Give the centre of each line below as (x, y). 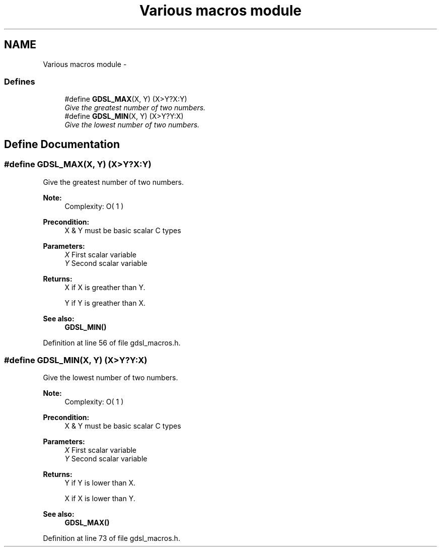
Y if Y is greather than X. (105, 303)
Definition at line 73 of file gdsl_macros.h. (112, 538)
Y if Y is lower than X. (100, 483)
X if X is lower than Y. (100, 499)
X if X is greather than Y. (105, 287)
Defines (20, 81)
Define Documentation (62, 144)
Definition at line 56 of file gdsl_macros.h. (112, 342)
